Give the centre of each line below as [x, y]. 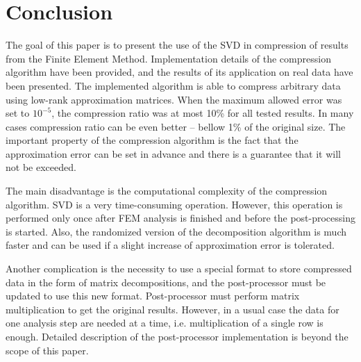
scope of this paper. [47, 350]
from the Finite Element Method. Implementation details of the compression [168, 58]
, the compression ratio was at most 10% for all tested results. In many [203, 113]
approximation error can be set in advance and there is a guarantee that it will [173, 153]
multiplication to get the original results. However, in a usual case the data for [173, 309]
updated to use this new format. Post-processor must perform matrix [153, 296]
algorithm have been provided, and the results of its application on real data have [179, 72]
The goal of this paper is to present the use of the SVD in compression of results [177, 45]
